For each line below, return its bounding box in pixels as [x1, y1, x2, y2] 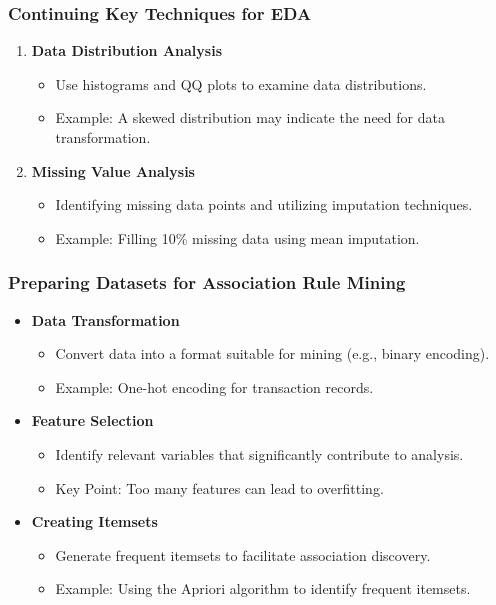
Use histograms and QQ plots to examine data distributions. [55, 73, 427, 94]
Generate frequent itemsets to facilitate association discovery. [55, 544, 431, 565]
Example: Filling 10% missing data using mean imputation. [55, 227, 420, 248]
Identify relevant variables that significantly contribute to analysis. [55, 443, 464, 464]
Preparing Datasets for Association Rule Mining [8, 270, 406, 295]
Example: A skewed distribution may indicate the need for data [55, 107, 445, 128]
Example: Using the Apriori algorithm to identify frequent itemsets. [55, 578, 471, 599]
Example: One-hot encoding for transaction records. [55, 376, 374, 397]
